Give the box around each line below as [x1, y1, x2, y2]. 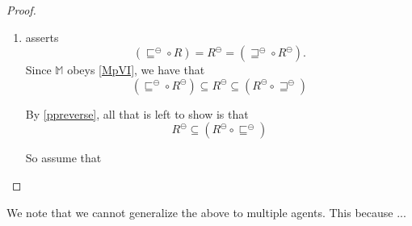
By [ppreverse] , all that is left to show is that [25, 105, 249, 122]
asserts [25, 28, 59, 45]
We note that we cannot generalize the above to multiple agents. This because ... [6, 203, 406, 220]
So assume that [25, 149, 102, 166]
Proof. [6, 2, 36, 18]
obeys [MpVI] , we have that [67, 61, 205, 78]
